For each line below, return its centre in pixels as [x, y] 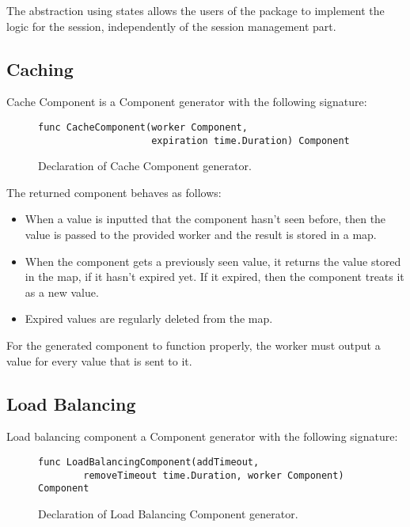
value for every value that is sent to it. [99, 360]
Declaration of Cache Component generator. [145, 166]
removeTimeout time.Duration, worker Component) [214, 475]
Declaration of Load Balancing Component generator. [168, 514]
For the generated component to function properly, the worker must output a [194, 345]
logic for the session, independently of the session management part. [171, 26]
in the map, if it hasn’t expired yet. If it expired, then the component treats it [214, 277]
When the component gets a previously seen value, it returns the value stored [213, 261]
